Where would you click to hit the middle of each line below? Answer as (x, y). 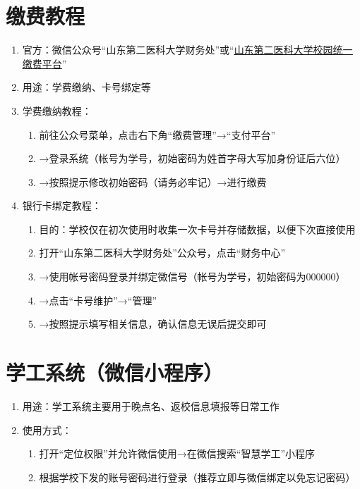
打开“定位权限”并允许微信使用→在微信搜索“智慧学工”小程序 (177, 453)
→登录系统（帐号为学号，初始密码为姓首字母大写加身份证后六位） (192, 158)
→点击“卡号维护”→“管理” (98, 300)
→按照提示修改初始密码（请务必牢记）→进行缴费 (153, 181)
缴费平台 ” (44, 63)
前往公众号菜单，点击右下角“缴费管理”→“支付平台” (157, 134)
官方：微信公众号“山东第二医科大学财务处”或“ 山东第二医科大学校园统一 (187, 50)
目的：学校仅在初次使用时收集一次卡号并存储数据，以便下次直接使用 (197, 229)
